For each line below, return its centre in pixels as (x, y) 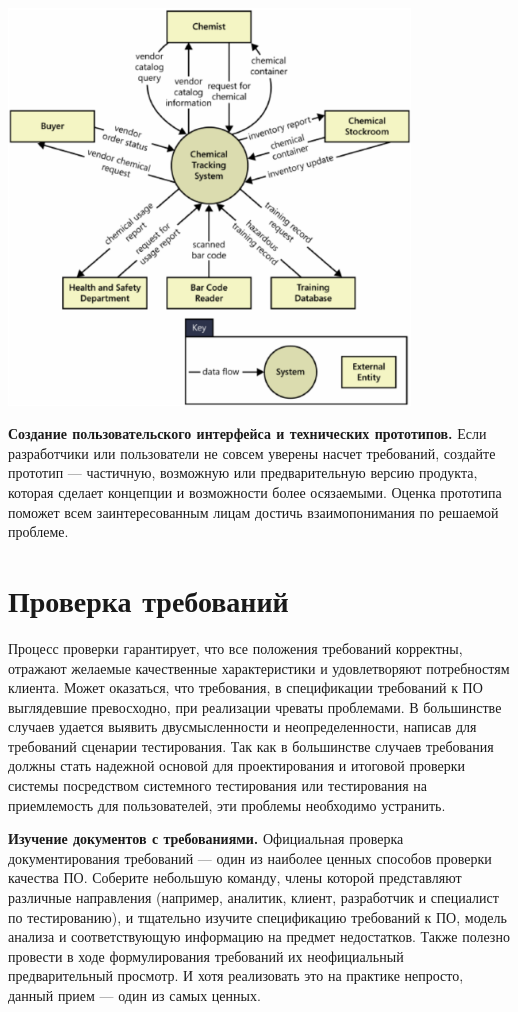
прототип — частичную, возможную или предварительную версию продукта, (243, 472)
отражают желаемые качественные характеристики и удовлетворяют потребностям (259, 667)
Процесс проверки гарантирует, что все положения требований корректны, (235, 647)
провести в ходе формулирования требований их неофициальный (206, 955)
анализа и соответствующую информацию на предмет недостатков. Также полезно (259, 936)
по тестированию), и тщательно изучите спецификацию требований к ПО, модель (257, 916)
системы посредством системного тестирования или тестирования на (217, 785)
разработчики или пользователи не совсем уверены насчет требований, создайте (252, 452)
